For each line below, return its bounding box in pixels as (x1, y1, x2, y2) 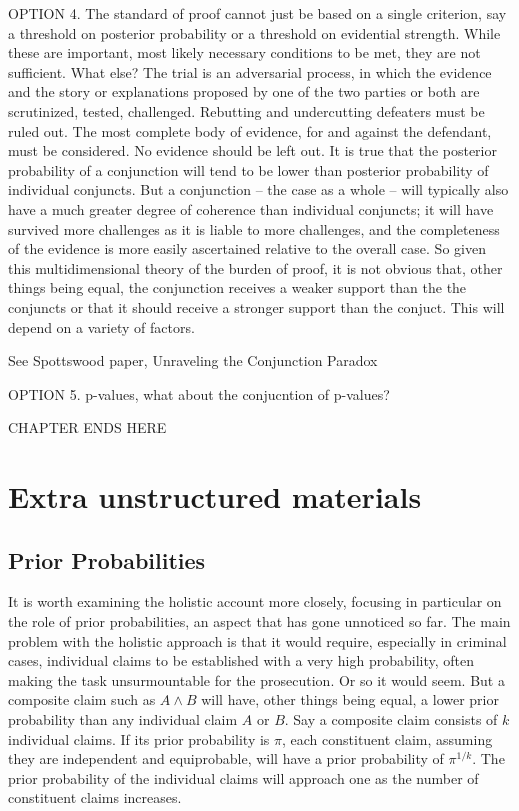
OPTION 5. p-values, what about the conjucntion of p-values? (8, 383, 390, 404)
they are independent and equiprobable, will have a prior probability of (8, 748, 444, 769)
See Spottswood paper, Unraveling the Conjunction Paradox (8, 350, 378, 371)
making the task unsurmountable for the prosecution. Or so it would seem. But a (8, 669, 505, 690)
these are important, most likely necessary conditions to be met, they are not (8, 42, 481, 63)
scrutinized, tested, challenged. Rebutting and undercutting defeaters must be (8, 100, 485, 121)
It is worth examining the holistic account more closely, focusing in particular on (8, 591, 502, 612)
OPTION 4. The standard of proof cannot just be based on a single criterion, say (8, 3, 507, 23)
